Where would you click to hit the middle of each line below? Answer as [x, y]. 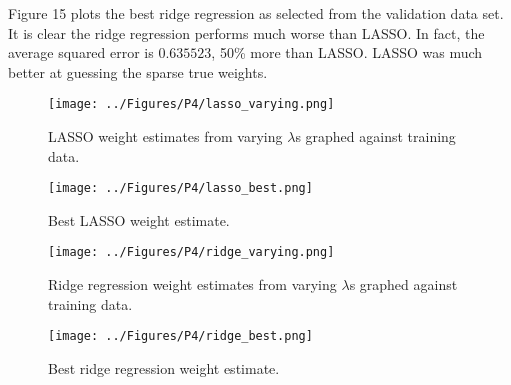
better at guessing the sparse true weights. [138, 71]
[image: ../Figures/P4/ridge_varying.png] [191, 252]
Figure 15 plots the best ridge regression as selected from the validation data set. [256, 13]
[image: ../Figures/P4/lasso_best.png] [180, 188]
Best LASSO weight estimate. [139, 219]
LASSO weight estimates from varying [165, 136]
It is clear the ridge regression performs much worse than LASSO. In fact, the [246, 32]
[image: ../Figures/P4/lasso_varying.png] [191, 104]
